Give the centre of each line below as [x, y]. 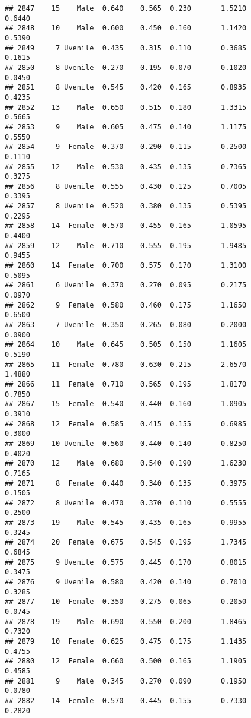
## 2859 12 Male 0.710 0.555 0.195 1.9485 [126, 246]
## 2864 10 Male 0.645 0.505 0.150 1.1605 [126, 345]
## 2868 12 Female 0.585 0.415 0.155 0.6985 [126, 424]
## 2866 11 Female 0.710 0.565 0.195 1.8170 [126, 384]
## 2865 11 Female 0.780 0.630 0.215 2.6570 [126, 364]
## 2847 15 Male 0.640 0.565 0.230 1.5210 [126, 8]
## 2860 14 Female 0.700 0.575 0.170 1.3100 [126, 266]
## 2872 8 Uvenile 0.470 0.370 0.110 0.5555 [126, 503]
